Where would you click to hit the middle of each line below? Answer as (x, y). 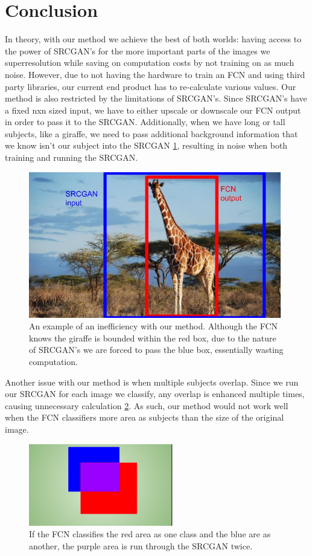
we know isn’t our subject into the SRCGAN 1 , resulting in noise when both (146, 145)
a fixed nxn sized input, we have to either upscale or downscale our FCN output (153, 110)
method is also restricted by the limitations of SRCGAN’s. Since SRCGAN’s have (156, 98)
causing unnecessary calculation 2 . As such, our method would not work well (147, 405)
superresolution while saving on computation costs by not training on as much (150, 63)
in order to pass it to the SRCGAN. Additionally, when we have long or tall (145, 122)
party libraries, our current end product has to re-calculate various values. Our (151, 86)
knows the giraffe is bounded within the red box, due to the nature (153, 338)
